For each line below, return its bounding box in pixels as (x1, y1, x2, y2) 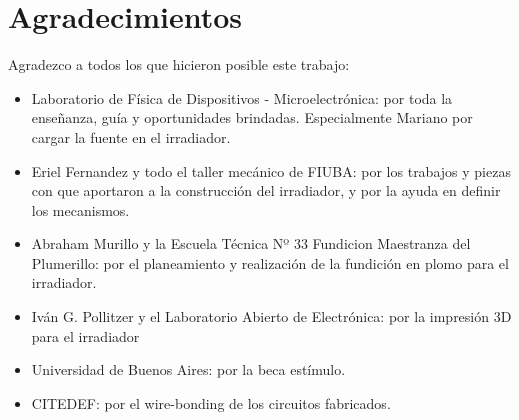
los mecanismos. (31, 199, 130, 220)
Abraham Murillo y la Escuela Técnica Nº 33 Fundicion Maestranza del (31, 233, 471, 254)
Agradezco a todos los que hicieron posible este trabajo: (8, 54, 350, 75)
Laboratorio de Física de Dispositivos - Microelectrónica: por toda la (31, 87, 453, 108)
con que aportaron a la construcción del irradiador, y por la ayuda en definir (31, 180, 501, 201)
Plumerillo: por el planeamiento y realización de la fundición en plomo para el (31, 252, 509, 273)
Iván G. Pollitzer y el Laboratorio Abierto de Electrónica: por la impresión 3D (31, 306, 512, 327)
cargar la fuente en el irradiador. (31, 126, 231, 147)
